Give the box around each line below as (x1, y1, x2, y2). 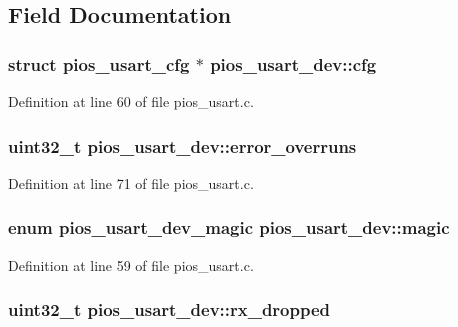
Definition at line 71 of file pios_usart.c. (8, 172, 254, 193)
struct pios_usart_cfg (8, 51, 190, 76)
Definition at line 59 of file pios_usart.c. (8, 254, 254, 275)
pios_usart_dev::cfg (210, 51, 377, 76)
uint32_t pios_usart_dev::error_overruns (8, 133, 357, 158)
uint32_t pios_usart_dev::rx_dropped (8, 297, 331, 322)
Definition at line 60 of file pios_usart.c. (8, 91, 254, 111)
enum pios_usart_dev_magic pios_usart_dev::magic (8, 215, 450, 240)
